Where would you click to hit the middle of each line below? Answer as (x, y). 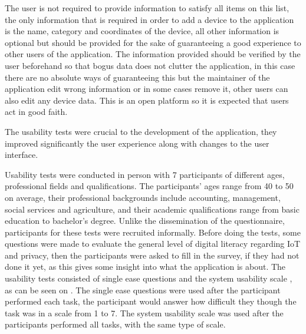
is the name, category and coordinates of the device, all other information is (142, 31)
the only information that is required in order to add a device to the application (149, 19)
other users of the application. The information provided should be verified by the (153, 54)
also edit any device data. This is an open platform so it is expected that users (147, 100)
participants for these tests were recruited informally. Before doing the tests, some (153, 232)
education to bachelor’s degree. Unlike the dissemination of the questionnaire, (145, 221)
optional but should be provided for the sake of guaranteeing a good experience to (153, 42)
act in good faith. (36, 112)
